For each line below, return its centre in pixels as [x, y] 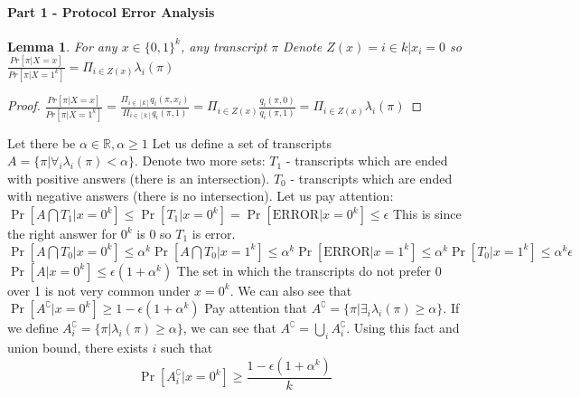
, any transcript [224, 46]
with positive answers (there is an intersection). [139, 178]
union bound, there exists [78, 347]
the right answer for [62, 234]
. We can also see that [291, 290]
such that [187, 347]
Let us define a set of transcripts [242, 142]
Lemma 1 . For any [62, 46]
